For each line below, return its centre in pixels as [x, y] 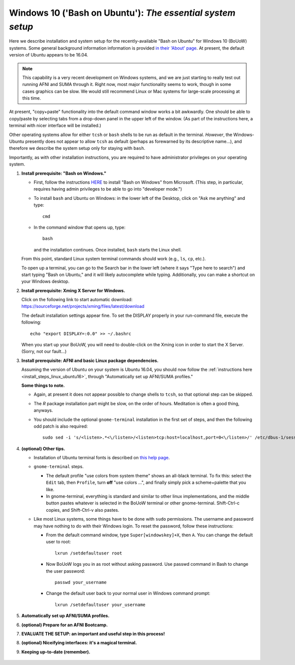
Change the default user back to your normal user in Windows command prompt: [128, 593]
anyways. [44, 411]
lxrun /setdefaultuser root [88, 553]
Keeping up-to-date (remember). [56, 652]
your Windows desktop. [45, 281]
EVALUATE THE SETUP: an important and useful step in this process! [93, 634]
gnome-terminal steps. [59, 467]
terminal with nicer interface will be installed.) [55, 126]
